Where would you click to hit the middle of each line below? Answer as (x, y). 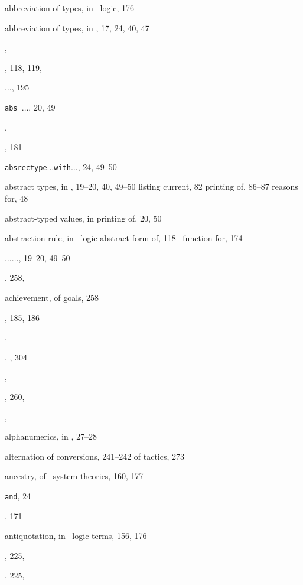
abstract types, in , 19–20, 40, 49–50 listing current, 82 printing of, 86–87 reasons (151, 186)
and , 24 (18, 495)
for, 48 (17, 198)
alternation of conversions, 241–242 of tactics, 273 (95, 456)
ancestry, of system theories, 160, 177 (74, 476)
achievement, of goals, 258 (52, 298)
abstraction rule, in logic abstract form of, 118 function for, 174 (124, 238)
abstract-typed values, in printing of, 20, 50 (83, 218)
